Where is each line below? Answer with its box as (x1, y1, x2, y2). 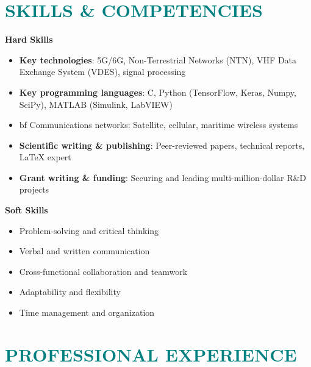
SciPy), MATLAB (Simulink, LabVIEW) (19, 98, 173, 110)
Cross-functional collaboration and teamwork (19, 265, 188, 277)
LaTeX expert (19, 151, 71, 163)
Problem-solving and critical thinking (19, 224, 159, 237)
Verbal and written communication (19, 244, 150, 257)
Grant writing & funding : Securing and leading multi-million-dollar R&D (19, 171, 307, 184)
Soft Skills (5, 204, 48, 216)
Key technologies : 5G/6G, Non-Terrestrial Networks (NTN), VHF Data (19, 53, 297, 66)
